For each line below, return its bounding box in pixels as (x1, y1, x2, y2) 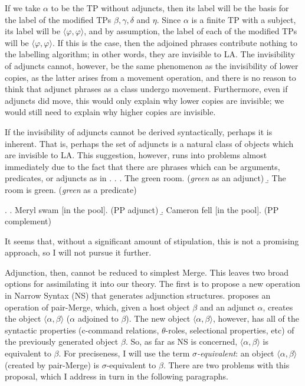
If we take (5, 2, 41, 14)
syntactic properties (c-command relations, (5, 323, 159, 336)
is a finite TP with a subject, (191, 13, 296, 25)
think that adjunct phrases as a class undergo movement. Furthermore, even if (5, 83, 288, 95)
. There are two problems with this (163, 358, 290, 371)
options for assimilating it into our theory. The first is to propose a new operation (5, 277, 300, 290)
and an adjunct (199, 300, 255, 313)
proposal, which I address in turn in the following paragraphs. (5, 370, 228, 382)
